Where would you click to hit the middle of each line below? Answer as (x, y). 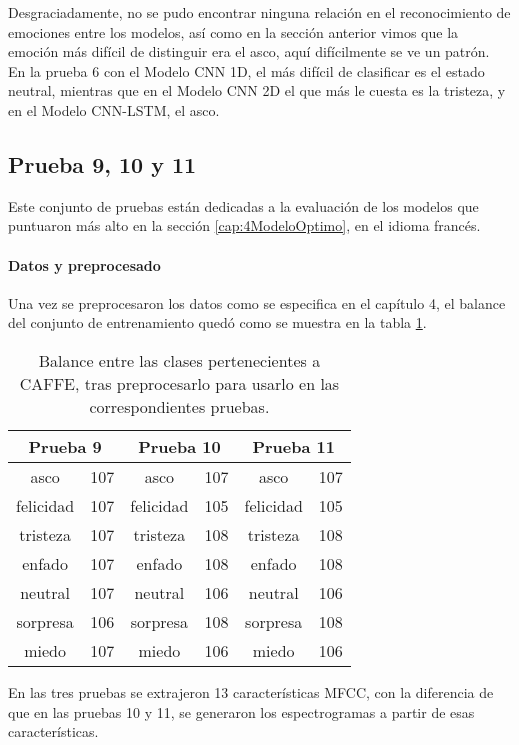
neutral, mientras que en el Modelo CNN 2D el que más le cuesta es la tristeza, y (257, 90)
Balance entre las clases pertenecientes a (179, 360)
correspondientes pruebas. (179, 406)
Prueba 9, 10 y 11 (102, 163)
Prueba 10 (179, 446)
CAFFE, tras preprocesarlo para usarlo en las (179, 383)
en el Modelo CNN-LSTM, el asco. (114, 109)
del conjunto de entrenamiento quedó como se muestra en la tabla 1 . (217, 322)
